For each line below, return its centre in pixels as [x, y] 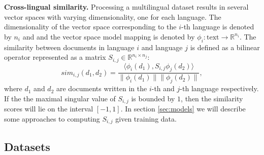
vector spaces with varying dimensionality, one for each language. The [113, 16]
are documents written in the [102, 88]
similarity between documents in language [69, 47]
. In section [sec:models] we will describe [183, 109]
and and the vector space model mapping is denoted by [109, 36]
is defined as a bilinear [225, 47]
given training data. [146, 118]
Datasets [27, 146]
